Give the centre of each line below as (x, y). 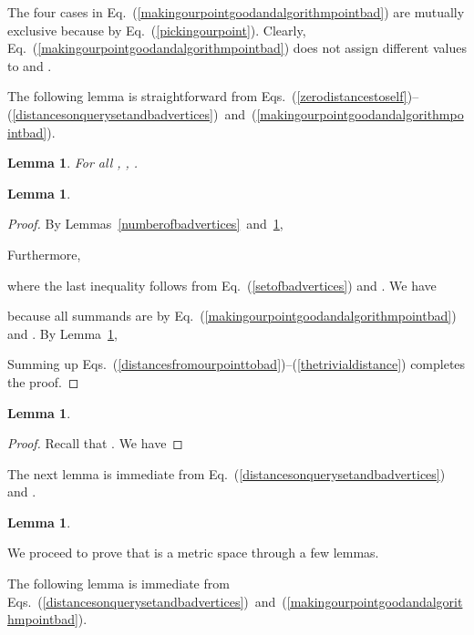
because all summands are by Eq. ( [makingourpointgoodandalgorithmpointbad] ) (232, 316)
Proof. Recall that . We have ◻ (95, 443)
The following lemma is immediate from (118, 584)
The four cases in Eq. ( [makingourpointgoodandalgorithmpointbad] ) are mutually (236, 12)
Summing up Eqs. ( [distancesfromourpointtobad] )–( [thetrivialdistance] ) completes (237, 364)
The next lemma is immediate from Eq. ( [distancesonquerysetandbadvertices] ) (227, 473)
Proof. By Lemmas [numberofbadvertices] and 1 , (145, 224)
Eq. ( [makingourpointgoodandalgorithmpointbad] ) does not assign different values (237, 48)
